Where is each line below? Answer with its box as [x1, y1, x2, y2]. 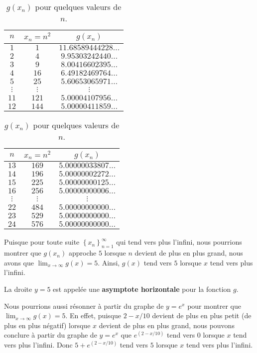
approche [68, 248, 97, 258]
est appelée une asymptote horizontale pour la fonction [53, 284, 231, 294]
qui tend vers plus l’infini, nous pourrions [116, 237, 242, 247]
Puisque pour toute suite [4, 237, 80, 247]
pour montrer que [187, 300, 242, 311]
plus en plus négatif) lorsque [4, 320, 91, 330]
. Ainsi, [98, 257, 120, 267]
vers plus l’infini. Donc [4, 340, 73, 350]
